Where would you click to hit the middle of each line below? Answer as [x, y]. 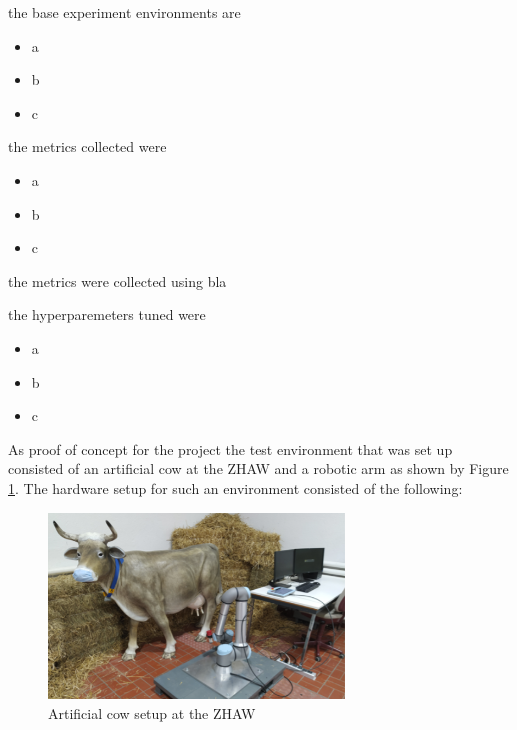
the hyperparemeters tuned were [107, 314]
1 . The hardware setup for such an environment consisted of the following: [235, 487]
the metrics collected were [87, 146]
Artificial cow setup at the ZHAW [152, 712]
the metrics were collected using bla [117, 280]
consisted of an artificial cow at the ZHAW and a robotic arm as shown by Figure [258, 468]
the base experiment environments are [124, 12]
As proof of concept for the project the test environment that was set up [230, 448]
